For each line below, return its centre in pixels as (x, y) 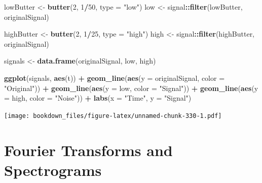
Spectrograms (53, 170)
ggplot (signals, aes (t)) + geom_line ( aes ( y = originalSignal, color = (115, 78)
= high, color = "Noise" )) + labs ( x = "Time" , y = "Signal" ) (98, 98)
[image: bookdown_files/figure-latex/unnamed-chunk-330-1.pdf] (113, 116)
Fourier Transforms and (88, 150)
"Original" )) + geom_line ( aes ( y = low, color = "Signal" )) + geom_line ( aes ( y (131, 88)
